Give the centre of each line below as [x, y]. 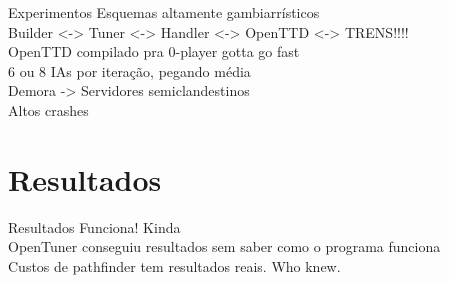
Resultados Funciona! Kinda [94, 226]
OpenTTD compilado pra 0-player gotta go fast [154, 51]
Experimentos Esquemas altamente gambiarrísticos [164, 12]
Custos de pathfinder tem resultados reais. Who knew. [174, 265]
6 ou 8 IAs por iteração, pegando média [129, 70]
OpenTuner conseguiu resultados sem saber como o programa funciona [224, 246]
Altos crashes [48, 109]
